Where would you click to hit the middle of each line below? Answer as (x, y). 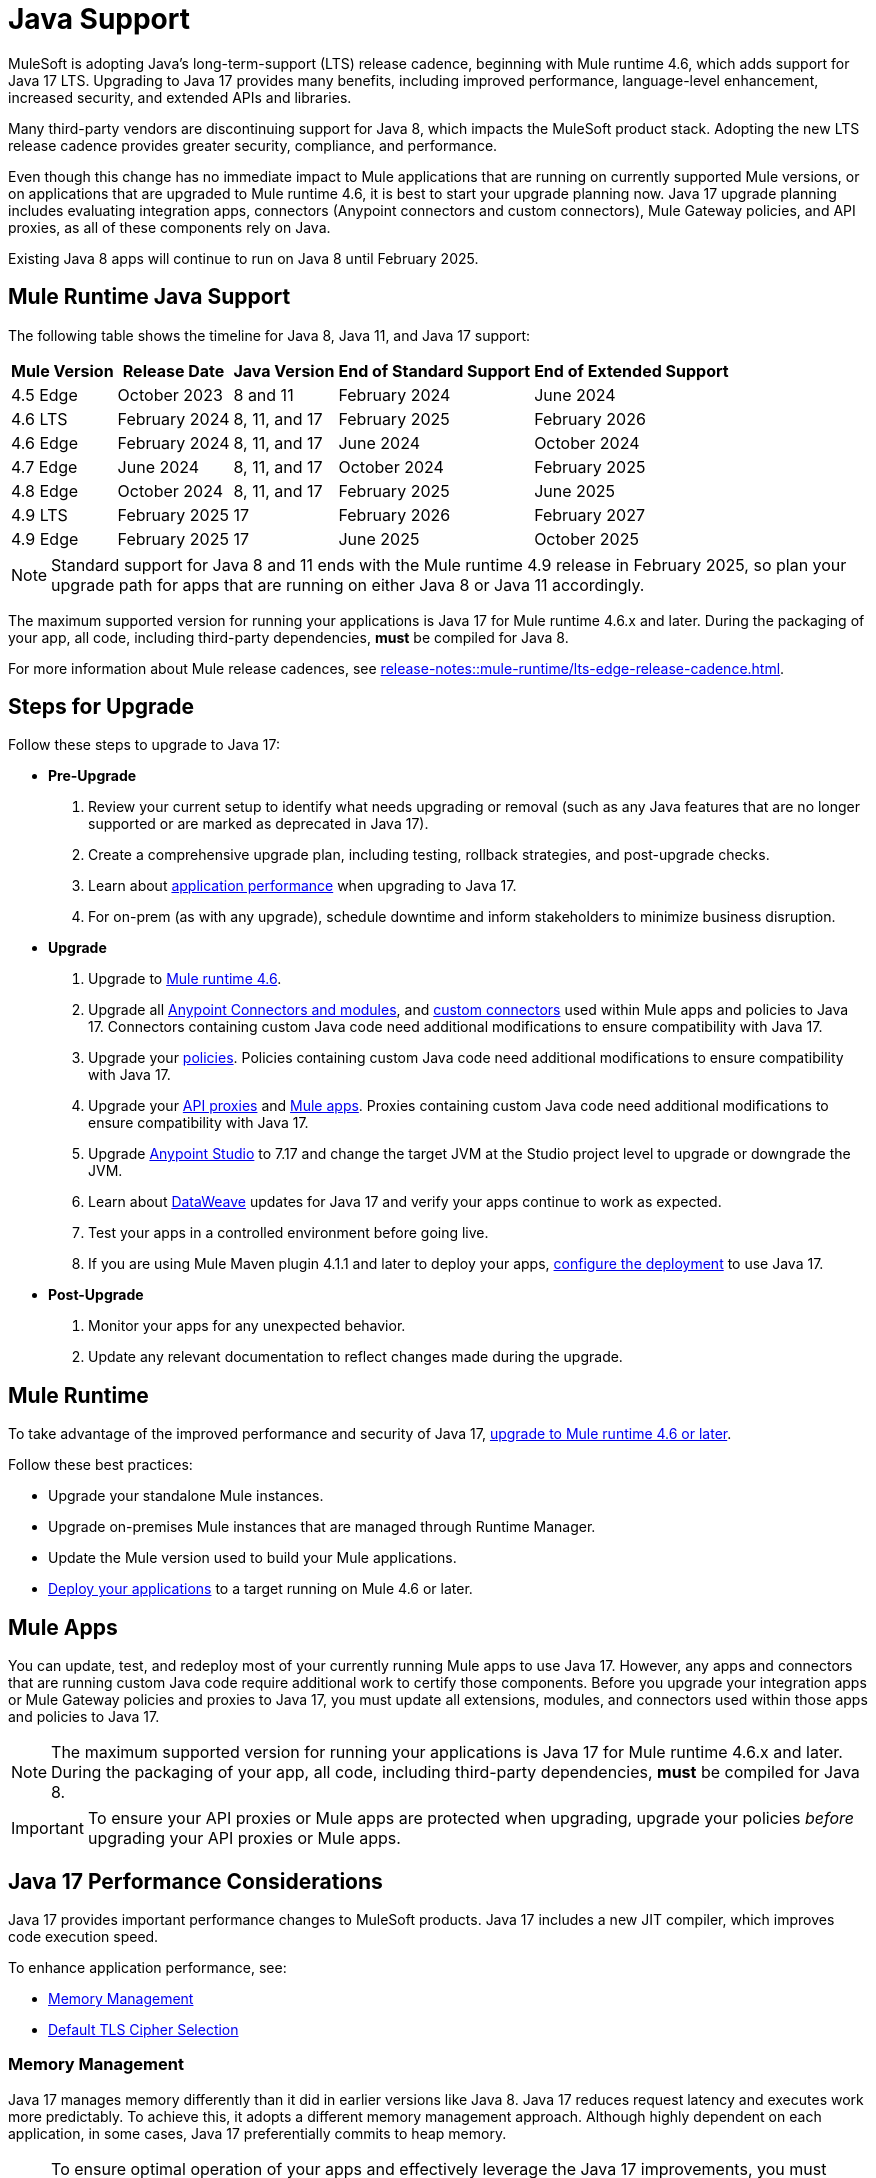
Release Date (173, 370)
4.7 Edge (44, 466)
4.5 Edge (44, 394)
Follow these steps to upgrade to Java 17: (144, 745)
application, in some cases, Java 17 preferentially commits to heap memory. (257, 2133)
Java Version (284, 370)
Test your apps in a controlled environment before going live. (288, 1233)
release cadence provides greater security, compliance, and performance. (253, 145)
